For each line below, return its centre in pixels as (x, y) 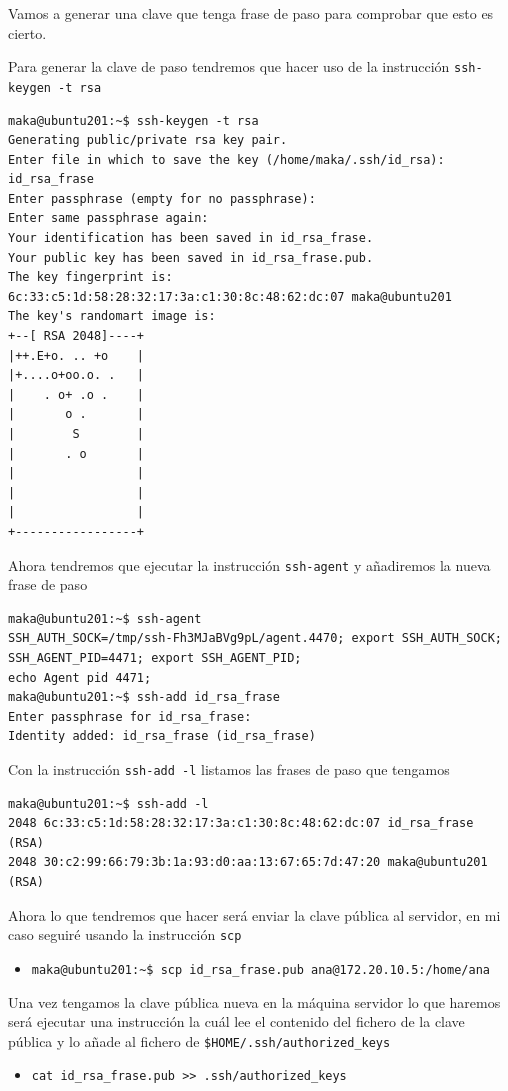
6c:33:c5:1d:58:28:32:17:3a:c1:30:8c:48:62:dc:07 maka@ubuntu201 (230, 296)
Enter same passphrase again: (108, 218)
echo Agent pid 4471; (80, 677)
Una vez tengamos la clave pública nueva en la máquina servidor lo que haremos (254, 1001)
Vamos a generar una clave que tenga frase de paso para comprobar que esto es (251, 13)
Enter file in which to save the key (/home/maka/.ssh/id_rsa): (226, 159)
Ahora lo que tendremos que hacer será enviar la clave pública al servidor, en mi (254, 914)
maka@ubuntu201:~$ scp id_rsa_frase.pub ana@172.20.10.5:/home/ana (260, 969)
